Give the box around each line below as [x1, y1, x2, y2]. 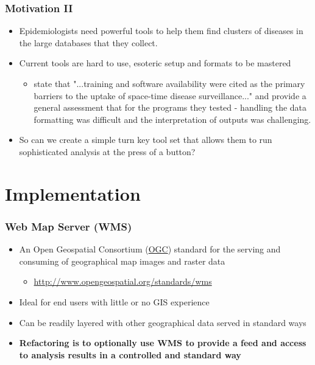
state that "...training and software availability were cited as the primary [34, 77, 305, 89]
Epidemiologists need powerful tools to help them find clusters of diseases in [19, 24, 303, 37]
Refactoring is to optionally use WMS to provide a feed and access [19, 336, 306, 349]
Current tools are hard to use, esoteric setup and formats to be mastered [19, 57, 291, 69]
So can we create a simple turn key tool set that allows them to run [19, 133, 272, 146]
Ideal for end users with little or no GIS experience [19, 295, 210, 308]
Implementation [5, 181, 141, 206]
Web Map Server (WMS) [5, 218, 132, 234]
